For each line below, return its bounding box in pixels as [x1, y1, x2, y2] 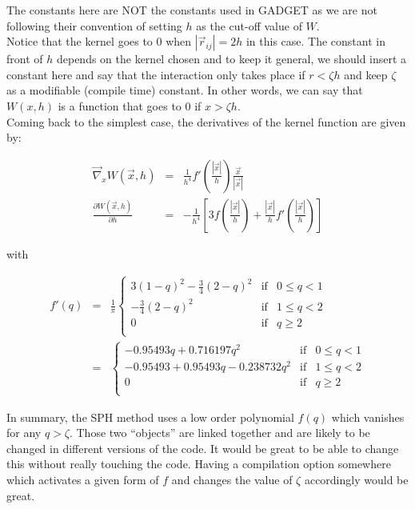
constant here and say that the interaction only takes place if [6, 66, 305, 82]
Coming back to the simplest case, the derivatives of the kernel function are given [6, 113, 406, 130]
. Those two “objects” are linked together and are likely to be [69, 424, 370, 441]
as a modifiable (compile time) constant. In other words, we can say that [6, 82, 363, 98]
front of [6, 50, 43, 67]
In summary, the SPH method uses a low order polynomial [6, 408, 294, 425]
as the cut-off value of [196, 17, 302, 34]
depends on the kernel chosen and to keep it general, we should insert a [56, 50, 407, 67]
